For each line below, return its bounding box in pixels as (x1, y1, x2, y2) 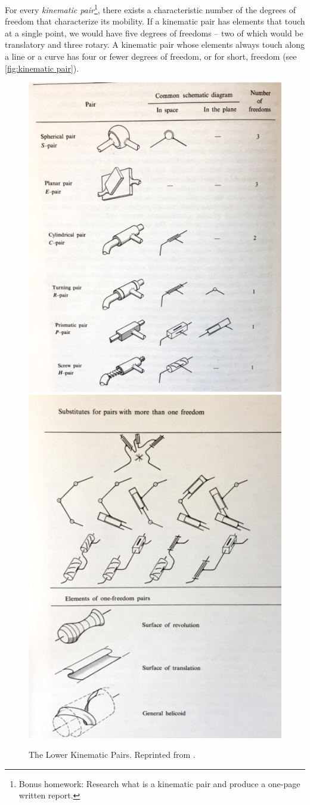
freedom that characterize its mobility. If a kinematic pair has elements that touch (5, 15, 305, 27)
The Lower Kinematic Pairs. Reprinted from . (29, 748, 196, 761)
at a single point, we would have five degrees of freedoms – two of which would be (5, 26, 303, 39)
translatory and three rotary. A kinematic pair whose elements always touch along (5, 38, 305, 51)
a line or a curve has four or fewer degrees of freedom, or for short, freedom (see (5, 50, 297, 63)
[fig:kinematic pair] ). (5, 62, 79, 74)
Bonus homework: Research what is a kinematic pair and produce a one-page (18, 777, 300, 789)
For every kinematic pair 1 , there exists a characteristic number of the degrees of (5, 2, 296, 16)
